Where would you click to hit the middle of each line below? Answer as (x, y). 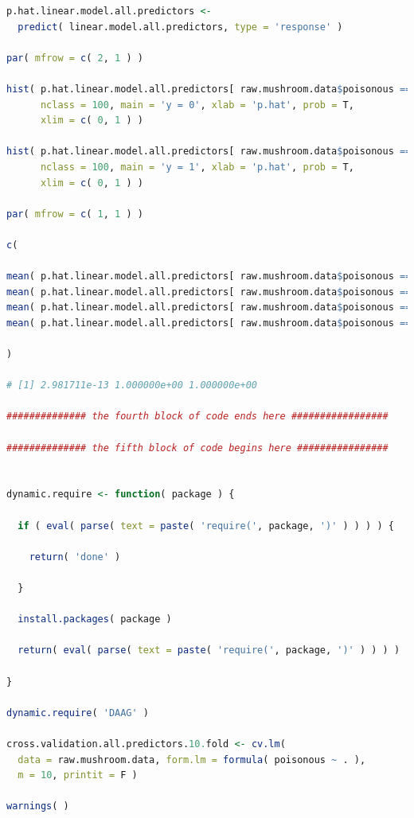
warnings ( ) (38, 806)
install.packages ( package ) (95, 619)
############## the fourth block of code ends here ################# (197, 417)
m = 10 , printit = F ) (78, 775)
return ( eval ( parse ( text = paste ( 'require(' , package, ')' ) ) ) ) (209, 651)
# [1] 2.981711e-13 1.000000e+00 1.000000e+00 (132, 386)
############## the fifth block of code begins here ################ (197, 448)
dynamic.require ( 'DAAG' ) (78, 713)
